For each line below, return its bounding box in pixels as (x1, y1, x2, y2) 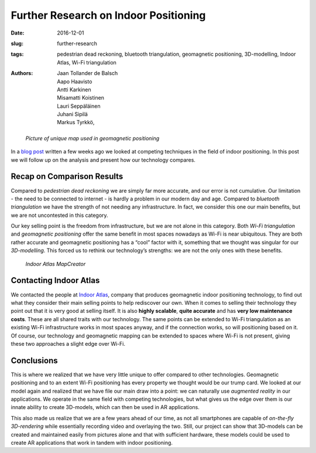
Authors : (11, 70, 33, 77)
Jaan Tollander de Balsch (57, 70, 118, 77)
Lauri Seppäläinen (57, 103, 101, 110)
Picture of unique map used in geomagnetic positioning (25, 135, 160, 142)
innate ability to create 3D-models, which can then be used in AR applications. (11, 404, 200, 411)
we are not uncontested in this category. (11, 212, 108, 219)
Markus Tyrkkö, (57, 119, 95, 126)
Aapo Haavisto (57, 78, 92, 85)
